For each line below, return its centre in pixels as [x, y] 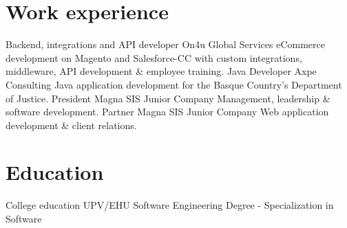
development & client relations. [71, 125]
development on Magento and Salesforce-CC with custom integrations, [154, 57]
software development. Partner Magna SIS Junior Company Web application [167, 112]
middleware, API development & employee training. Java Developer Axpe [161, 71]
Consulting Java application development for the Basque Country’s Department [174, 84]
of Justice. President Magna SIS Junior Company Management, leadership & [168, 98]
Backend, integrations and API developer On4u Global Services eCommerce [165, 44]
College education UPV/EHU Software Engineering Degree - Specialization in [170, 205]
